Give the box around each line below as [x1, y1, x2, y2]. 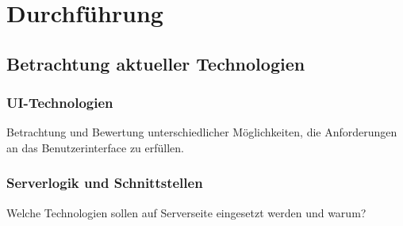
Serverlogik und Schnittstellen [6, 173, 203, 193]
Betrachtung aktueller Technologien [6, 51, 305, 75]
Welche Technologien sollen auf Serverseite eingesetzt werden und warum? [6, 204, 367, 220]
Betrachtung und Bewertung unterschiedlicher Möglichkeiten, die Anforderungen [6, 124, 397, 140]
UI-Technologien [6, 93, 113, 113]
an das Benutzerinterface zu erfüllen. [6, 139, 184, 155]
